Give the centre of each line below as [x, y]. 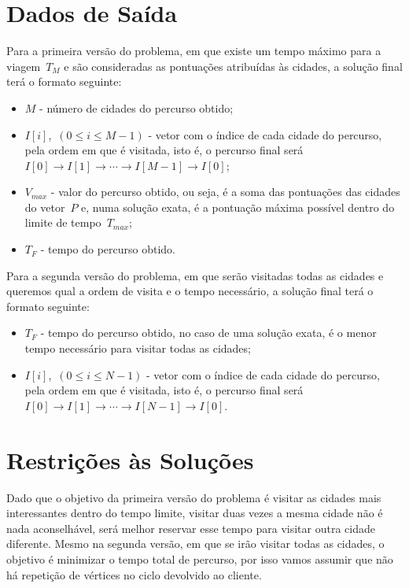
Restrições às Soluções [130, 459]
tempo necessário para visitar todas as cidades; [138, 348]
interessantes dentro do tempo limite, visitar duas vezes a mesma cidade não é [195, 513]
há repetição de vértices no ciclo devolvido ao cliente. [134, 574]
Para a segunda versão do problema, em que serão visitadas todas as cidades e [195, 275]
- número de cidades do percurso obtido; [136, 107]
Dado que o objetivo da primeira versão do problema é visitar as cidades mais [194, 497]
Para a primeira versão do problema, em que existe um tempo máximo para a [194, 51]
